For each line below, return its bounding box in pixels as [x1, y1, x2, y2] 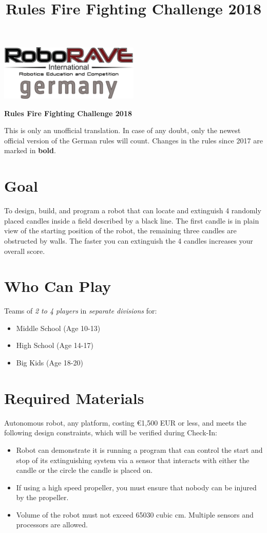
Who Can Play [4, 275, 111, 297]
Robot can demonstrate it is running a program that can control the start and [16, 444, 263, 455]
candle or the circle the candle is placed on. [16, 465, 153, 475]
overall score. [4, 245, 45, 256]
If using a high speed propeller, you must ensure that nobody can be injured [16, 482, 257, 492]
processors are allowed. [16, 519, 88, 530]
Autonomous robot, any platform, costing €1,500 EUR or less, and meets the [4, 417, 247, 428]
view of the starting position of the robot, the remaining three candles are [4, 225, 237, 236]
